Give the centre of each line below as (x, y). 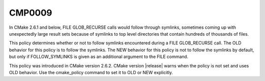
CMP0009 (31, 13)
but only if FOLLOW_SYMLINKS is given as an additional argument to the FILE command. (99, 57)
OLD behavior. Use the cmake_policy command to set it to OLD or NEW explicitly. (91, 72)
